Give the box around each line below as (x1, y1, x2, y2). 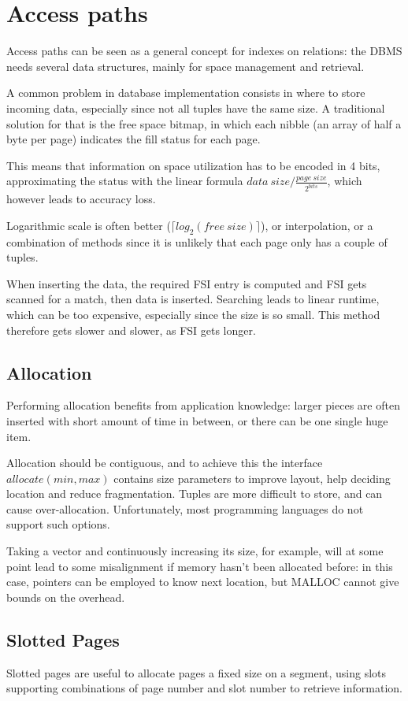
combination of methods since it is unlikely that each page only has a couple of (6, 233, 388, 250)
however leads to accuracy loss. (6, 191, 156, 207)
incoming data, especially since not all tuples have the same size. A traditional (6, 99, 385, 116)
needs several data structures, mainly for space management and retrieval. (6, 57, 365, 74)
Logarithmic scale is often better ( (6, 217, 171, 233)
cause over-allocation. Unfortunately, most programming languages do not (6, 500, 364, 517)
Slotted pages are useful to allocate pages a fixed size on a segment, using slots (6, 664, 387, 681)
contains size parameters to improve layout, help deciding (113, 469, 391, 486)
